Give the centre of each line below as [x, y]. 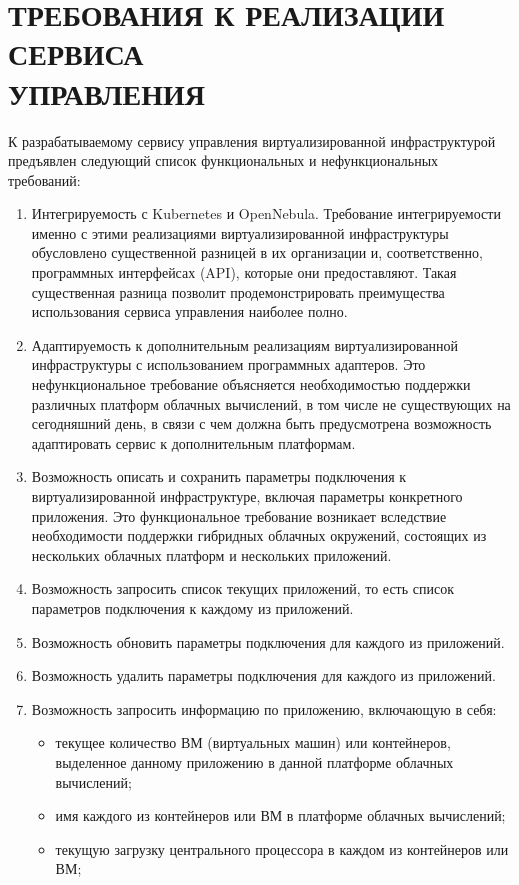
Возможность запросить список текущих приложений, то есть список [242, 588]
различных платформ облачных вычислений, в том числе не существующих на [271, 403]
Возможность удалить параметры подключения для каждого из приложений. [263, 675]
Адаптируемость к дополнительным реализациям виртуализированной [245, 344]
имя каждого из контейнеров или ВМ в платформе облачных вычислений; [280, 815]
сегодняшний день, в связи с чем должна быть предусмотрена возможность [261, 423]
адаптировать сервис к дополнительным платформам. [193, 442]
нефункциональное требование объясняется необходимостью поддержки [251, 384]
